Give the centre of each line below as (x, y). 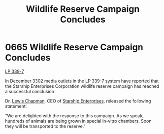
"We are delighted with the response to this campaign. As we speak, (74, 116)
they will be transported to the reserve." (45, 126)
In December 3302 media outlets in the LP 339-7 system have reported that (82, 81)
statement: (16, 106)
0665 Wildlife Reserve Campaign (74, 47)
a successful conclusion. (30, 91)
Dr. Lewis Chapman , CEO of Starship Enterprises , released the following (78, 101)
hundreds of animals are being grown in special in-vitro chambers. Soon (78, 121)
